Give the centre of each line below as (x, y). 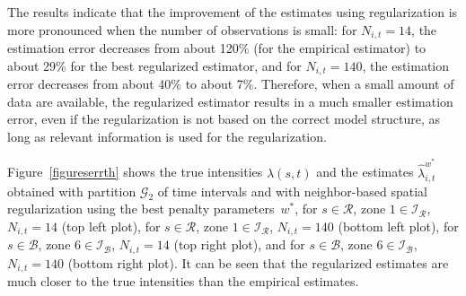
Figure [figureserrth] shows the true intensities (135, 172)
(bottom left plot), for (398, 226)
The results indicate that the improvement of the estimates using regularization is (233, 12)
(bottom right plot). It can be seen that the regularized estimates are (258, 262)
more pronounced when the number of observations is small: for (182, 29)
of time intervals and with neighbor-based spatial (292, 191)
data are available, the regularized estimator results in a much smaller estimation (230, 101)
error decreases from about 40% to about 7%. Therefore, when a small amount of (231, 84)
